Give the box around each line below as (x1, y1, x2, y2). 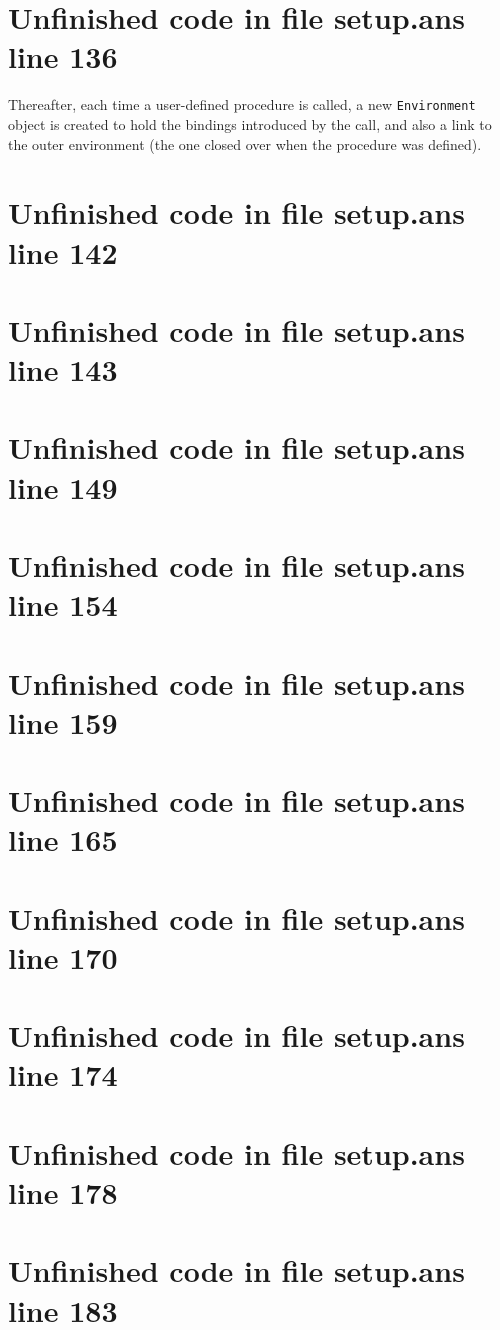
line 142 (8, 231, 118, 272)
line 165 (8, 819, 118, 860)
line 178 (8, 1172, 118, 1213)
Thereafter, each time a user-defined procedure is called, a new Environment (8, 94, 476, 115)
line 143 (8, 349, 118, 390)
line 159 (8, 701, 118, 742)
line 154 (8, 584, 118, 625)
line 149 (8, 466, 118, 507)
